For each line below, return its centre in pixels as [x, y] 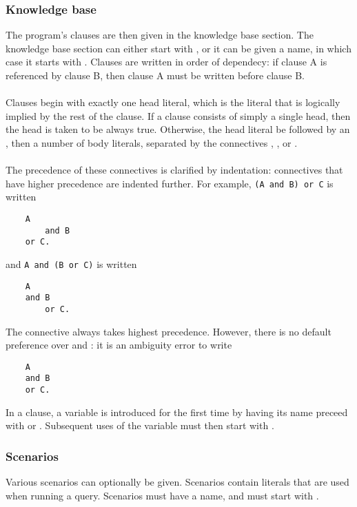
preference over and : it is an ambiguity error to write [119, 345]
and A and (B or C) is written [71, 263]
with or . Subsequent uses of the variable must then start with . [140, 425]
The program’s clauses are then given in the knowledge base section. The [160, 35]
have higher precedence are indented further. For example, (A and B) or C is [170, 183]
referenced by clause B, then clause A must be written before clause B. [155, 75]
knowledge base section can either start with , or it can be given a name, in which [178, 48]
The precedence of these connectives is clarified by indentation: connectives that [174, 170]
